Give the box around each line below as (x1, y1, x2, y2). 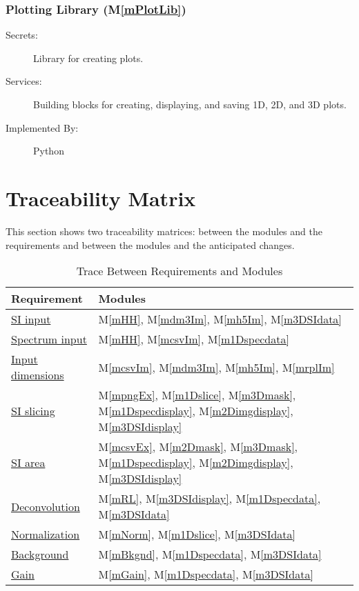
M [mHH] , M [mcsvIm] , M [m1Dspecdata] (98, 331, 289, 348)
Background (11, 546, 69, 563)
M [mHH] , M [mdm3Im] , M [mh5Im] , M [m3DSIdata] (98, 311, 342, 328)
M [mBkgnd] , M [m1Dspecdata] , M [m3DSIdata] (98, 546, 322, 563)
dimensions (11, 367, 64, 383)
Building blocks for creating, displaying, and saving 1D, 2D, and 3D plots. (33, 97, 347, 111)
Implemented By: (6, 120, 79, 134)
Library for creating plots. (33, 50, 144, 65)
